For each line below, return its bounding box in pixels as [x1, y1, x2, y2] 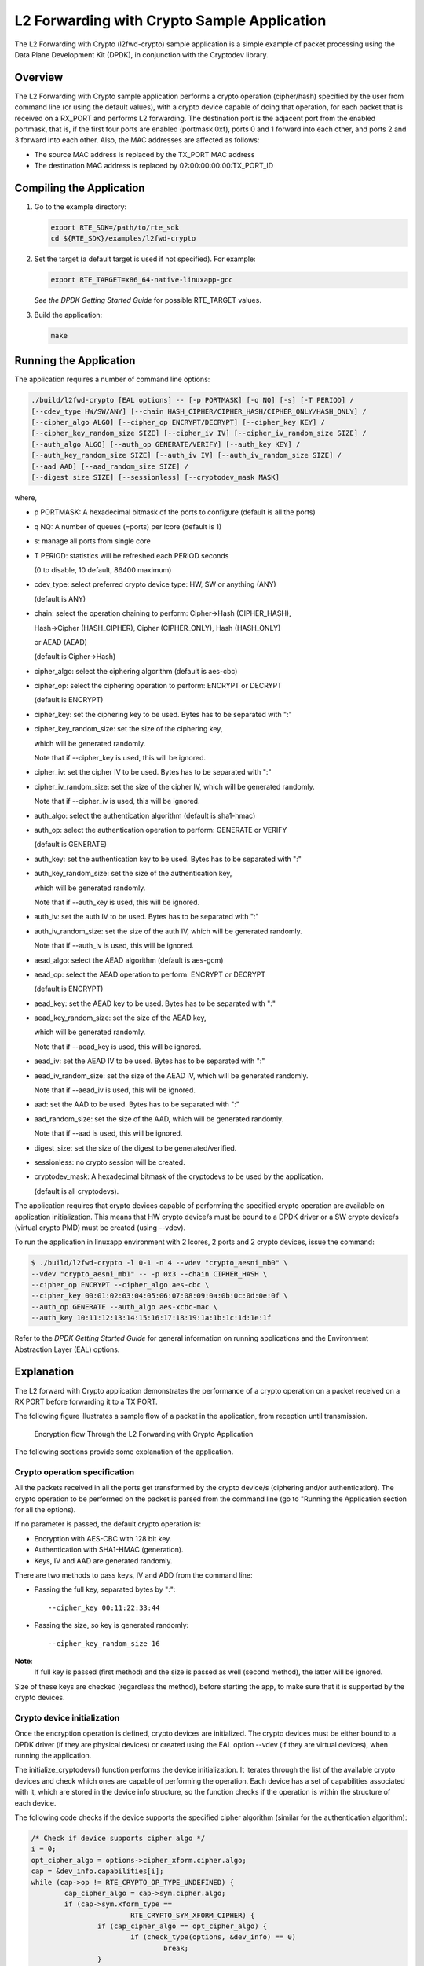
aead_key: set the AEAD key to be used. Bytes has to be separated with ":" [34, 999, 276, 1008]
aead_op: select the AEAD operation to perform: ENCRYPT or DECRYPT [34, 970, 266, 979]
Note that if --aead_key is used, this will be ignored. [34, 1042, 202, 1051]
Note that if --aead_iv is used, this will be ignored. [34, 1085, 196, 1095]
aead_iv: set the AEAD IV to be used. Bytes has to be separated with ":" [34, 1056, 265, 1066]
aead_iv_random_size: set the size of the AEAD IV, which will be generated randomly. [34, 1070, 309, 1081]
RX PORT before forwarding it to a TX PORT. [14, 1397, 159, 1406]
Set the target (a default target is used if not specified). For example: [34, 254, 256, 263]
